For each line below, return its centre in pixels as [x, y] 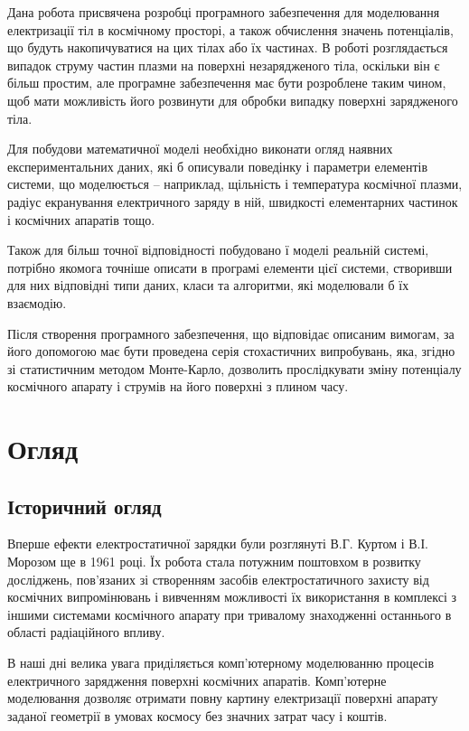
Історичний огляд [84, 506]
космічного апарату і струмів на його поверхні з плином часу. [178, 386]
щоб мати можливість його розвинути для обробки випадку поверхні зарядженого [233, 100]
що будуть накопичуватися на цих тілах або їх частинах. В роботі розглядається [228, 47]
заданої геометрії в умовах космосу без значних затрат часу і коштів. [197, 715]
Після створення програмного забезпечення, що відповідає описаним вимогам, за [231, 333]
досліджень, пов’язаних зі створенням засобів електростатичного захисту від [218, 579]
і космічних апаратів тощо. [81, 219]
